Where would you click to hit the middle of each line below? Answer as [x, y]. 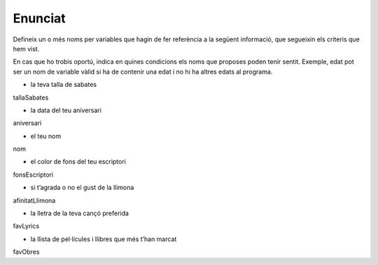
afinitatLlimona [34, 201]
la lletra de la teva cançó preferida [80, 213]
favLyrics [26, 226]
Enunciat [39, 18]
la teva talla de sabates [64, 85]
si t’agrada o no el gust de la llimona [82, 188]
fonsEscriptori [33, 175]
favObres [26, 252]
